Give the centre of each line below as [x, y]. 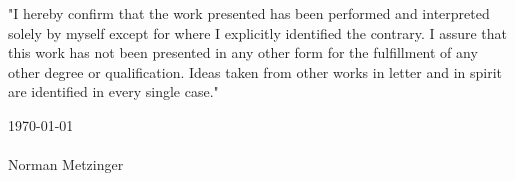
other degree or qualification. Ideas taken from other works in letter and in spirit [255, 71]
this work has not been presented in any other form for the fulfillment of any [243, 52]
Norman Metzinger [66, 164]
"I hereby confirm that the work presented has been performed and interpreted [249, 13]
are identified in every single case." [113, 91]
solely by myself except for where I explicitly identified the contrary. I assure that [258, 32]
